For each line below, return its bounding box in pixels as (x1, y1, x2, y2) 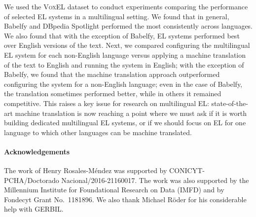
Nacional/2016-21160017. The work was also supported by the (61, 175, 249, 185)
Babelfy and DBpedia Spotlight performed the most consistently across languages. (4, 21, 253, 31)
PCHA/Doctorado (4, 175, 59, 185)
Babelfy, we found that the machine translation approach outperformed (4, 69, 220, 79)
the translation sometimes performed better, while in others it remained (4, 88, 221, 99)
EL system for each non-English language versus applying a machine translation (4, 49, 246, 60)
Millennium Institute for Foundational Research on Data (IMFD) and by (4, 184, 224, 195)
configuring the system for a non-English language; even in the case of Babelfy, (4, 78, 243, 89)
